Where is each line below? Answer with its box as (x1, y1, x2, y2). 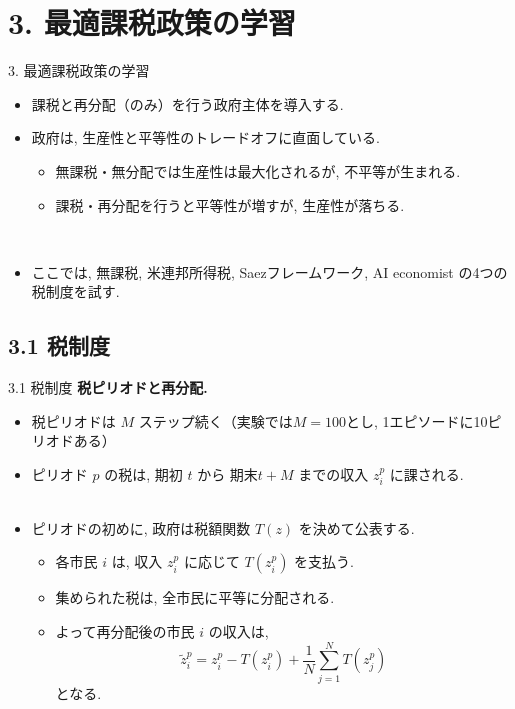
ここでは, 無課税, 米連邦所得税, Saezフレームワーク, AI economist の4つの (31, 261, 508, 282)
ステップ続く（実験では (138, 410, 293, 431)
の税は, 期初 (104, 463, 183, 484)
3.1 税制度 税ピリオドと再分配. (8, 377, 208, 398)
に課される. (389, 463, 464, 484)
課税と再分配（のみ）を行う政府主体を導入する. (31, 93, 344, 114)
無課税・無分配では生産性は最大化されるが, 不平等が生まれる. (55, 160, 461, 181)
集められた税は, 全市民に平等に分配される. (55, 587, 335, 608)
